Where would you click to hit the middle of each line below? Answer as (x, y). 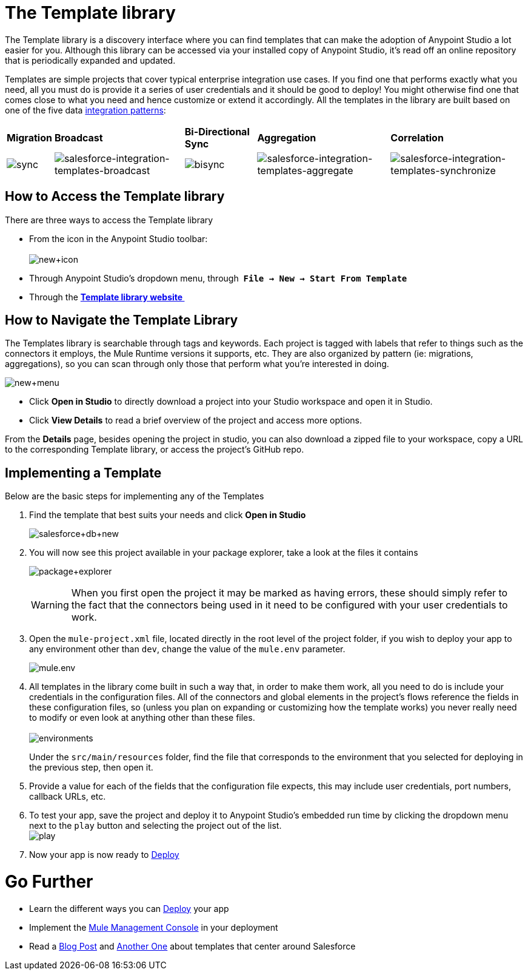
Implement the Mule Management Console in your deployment (154, 927)
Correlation (417, 137)
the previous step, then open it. (91, 768)
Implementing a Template (83, 473)
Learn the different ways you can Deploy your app (129, 908)
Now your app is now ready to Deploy (104, 855)
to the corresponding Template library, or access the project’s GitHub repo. (155, 450)
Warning (50, 605)
